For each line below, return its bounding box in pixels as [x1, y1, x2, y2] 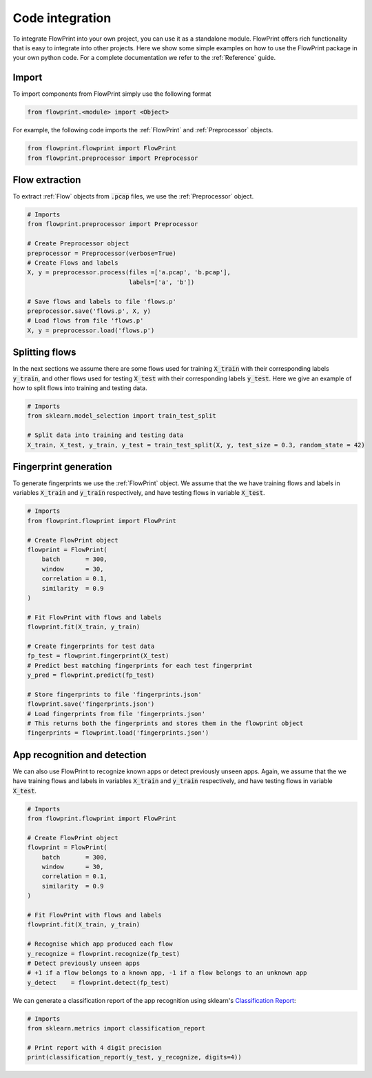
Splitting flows [12, 347, 76, 358]
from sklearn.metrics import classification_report [27, 1024, 206, 1033]
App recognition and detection [12, 749, 147, 761]
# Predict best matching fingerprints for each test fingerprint [27, 662, 253, 669]
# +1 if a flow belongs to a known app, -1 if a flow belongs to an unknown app [27, 969, 307, 977]
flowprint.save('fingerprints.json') [27, 700, 155, 708]
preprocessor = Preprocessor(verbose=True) [27, 249, 177, 257]
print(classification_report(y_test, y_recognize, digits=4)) [27, 1053, 242, 1061]
